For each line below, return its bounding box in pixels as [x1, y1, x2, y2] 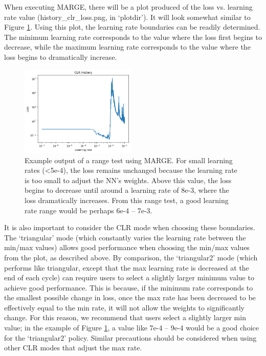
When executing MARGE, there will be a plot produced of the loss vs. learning [4, 2, 253, 12]
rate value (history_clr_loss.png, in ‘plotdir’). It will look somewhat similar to [4, 11, 251, 22]
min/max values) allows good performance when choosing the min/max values [4, 242, 250, 253]
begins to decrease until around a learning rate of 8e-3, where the [25, 185, 229, 195]
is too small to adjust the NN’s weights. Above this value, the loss [25, 174, 232, 185]
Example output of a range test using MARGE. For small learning [25, 154, 233, 165]
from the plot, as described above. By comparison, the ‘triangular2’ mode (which [4, 252, 258, 262]
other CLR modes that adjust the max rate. [4, 342, 142, 353]
